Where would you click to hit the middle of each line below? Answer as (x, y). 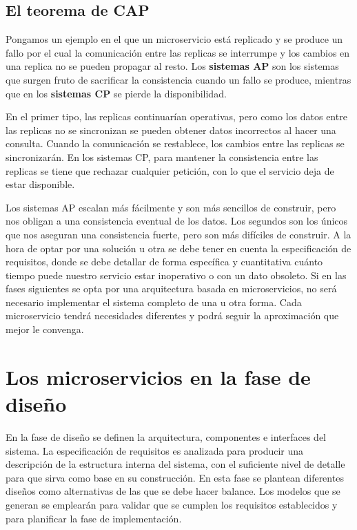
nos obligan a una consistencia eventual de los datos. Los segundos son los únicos (177, 221)
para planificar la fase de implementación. (94, 518)
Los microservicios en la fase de (158, 376)
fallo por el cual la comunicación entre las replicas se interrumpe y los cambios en (178, 52)
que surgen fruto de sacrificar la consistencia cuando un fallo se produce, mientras (178, 79)
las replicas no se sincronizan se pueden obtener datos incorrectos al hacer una (171, 130)
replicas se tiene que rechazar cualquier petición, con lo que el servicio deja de (170, 170)
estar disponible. (40, 184)
